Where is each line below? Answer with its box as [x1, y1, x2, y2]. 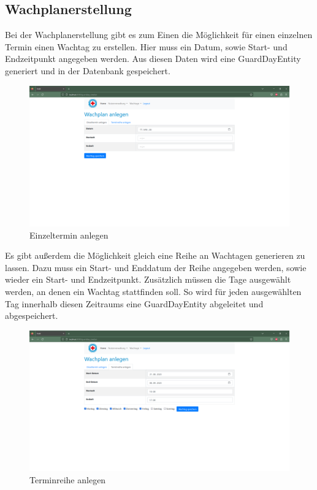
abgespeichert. [5, 309, 58, 322]
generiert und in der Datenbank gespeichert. [5, 64, 170, 77]
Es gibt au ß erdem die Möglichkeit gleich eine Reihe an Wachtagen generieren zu [5, 249, 305, 262]
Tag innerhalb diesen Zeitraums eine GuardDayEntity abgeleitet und [5, 297, 264, 310]
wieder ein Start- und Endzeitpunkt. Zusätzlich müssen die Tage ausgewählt [5, 273, 291, 286]
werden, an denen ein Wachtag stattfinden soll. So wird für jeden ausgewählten [5, 285, 302, 297]
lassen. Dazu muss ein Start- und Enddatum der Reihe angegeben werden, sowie [5, 261, 307, 274]
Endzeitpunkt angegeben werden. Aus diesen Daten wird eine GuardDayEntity [5, 52, 301, 65]
